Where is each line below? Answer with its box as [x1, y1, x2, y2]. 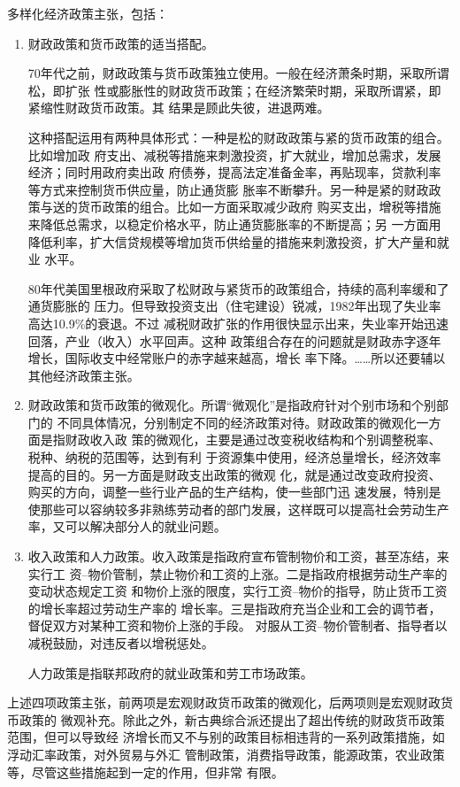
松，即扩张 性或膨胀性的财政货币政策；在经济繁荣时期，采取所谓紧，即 [27, 81, 441, 99]
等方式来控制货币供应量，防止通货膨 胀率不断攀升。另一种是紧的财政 [27, 180, 429, 198]
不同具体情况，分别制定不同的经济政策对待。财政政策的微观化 [57, 413, 417, 431]
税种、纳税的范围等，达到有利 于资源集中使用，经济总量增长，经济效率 [27, 448, 441, 467]
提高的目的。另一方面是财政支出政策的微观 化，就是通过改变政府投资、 [27, 465, 441, 483]
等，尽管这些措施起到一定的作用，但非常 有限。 [7, 762, 284, 781]
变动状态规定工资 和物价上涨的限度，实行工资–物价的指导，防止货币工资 [27, 582, 448, 600]
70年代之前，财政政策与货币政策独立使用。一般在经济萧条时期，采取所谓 [27, 64, 449, 82]
